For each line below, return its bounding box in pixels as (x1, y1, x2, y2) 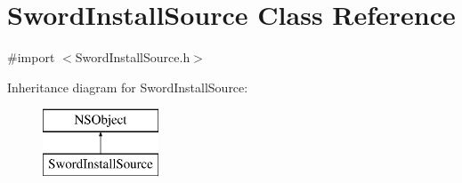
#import (7, 48, 55, 67)
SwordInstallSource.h (75, 48, 190, 67)
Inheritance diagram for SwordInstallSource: (7, 77, 248, 96)
